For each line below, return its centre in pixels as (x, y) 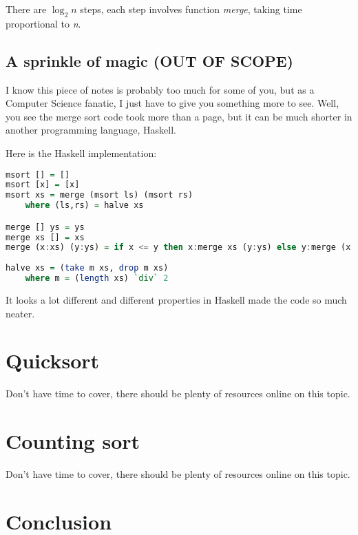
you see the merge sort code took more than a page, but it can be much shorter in (179, 116)
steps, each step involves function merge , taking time (191, 9)
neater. (20, 313)
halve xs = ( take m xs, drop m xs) (87, 268)
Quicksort (53, 360)
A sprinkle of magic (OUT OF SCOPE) (149, 60)
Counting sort (73, 441)
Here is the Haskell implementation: (81, 153)
